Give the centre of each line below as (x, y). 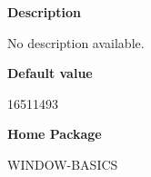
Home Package (55, 134)
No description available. (76, 42)
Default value (50, 73)
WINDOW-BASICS (63, 164)
